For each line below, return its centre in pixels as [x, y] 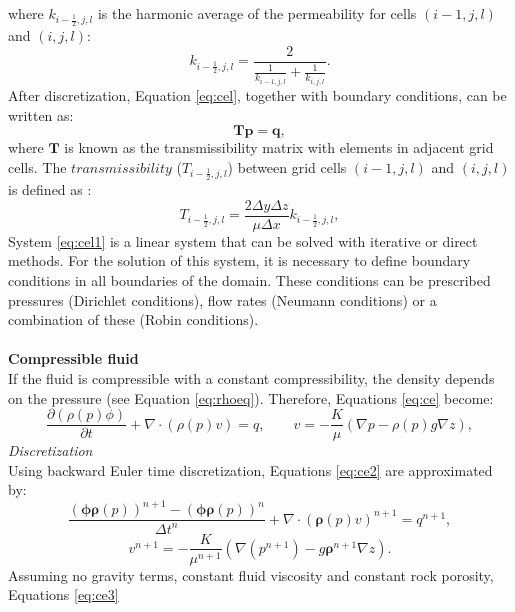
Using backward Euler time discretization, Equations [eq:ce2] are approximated [250, 469]
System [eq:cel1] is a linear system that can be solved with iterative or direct [243, 240]
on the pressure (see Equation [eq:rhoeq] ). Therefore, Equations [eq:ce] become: [251, 397]
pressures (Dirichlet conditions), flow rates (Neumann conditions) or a [222, 299]
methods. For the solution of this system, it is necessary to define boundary [239, 260]
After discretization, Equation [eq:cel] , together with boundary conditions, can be [257, 94]
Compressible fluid [73, 358]
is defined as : [50, 189]
